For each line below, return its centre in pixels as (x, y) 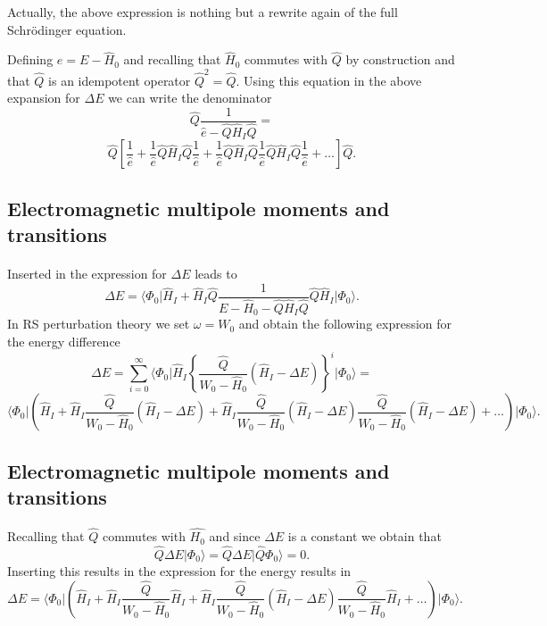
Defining (30, 59)
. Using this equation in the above (329, 80)
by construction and (400, 59)
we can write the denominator (190, 98)
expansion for (44, 98)
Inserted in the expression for (87, 274)
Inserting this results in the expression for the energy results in (179, 570)
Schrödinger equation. (67, 29)
